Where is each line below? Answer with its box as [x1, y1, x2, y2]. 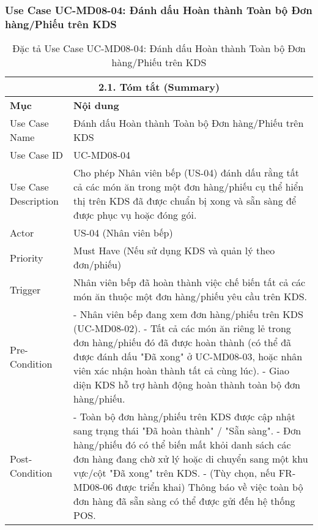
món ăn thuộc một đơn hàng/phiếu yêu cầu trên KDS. [73, 289, 308, 304]
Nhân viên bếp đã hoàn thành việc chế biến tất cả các [73, 275, 306, 290]
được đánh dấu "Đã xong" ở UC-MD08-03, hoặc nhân [73, 349, 303, 364]
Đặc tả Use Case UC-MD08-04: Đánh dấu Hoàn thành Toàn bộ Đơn [12, 41, 306, 56]
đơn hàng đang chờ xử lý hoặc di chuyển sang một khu [73, 452, 308, 466]
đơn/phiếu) [73, 257, 122, 272]
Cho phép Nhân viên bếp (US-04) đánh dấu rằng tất [73, 165, 299, 180]
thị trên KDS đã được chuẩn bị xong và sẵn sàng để [73, 194, 297, 208]
